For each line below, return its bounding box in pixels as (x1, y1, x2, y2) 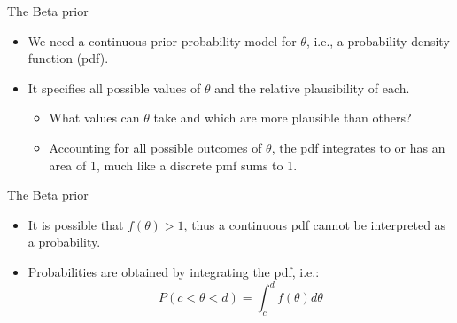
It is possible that (27, 215, 124, 233)
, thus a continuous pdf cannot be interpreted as (183, 215, 446, 233)
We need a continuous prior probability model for (27, 31, 297, 50)
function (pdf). (27, 49, 109, 67)
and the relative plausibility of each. (214, 78, 410, 97)
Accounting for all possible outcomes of (49, 138, 262, 156)
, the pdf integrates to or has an (271, 138, 445, 156)
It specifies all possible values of (27, 78, 201, 97)
